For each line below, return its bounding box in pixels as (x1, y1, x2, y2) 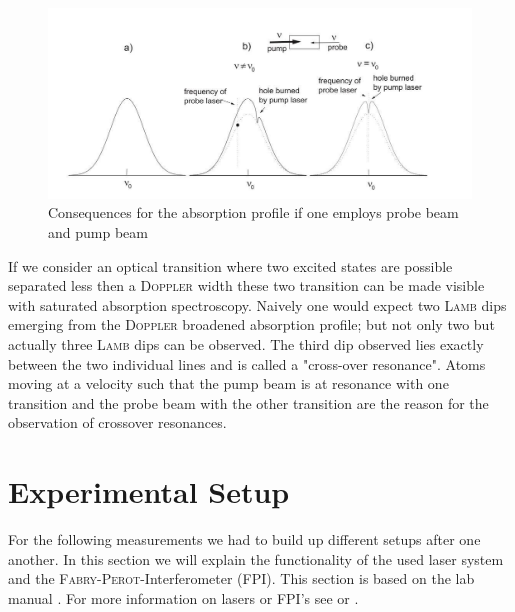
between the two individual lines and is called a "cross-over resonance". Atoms (8, 353, 486, 374)
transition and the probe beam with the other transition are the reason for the (8, 392, 489, 413)
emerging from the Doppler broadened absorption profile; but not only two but (8, 314, 495, 335)
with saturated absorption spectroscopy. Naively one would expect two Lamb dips (8, 294, 507, 315)
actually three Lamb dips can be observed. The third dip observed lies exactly (8, 334, 484, 355)
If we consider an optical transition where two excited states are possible (8, 255, 453, 276)
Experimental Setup (8, 471, 290, 512)
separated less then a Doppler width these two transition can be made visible (8, 275, 485, 296)
